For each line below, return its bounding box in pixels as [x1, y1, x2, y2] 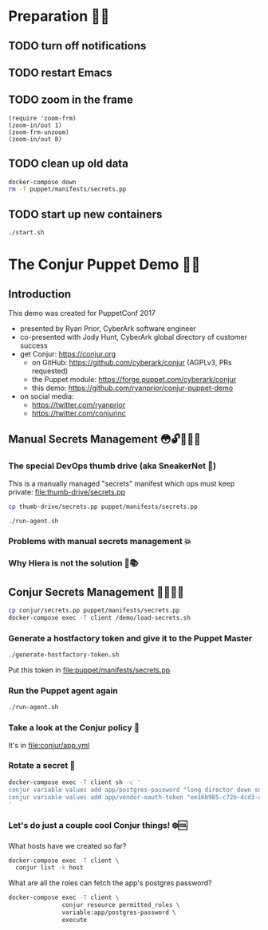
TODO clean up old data [8, 157, 129, 171]
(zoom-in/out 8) [8, 135, 62, 143]
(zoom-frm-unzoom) [8, 128, 69, 136]
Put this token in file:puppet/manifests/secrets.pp [8, 665, 171, 675]
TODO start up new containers [8, 207, 163, 221]
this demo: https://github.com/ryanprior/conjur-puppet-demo [31, 383, 234, 393]
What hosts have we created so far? [8, 841, 127, 850]
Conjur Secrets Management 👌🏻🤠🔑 [8, 585, 185, 599]
